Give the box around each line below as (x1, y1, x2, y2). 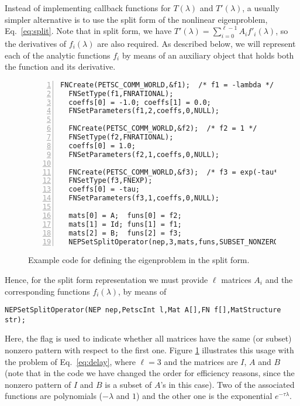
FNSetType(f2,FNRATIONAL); (68, 133, 174, 142)
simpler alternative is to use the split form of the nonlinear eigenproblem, (5, 13, 268, 25)
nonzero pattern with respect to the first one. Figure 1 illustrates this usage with (5, 344, 294, 356)
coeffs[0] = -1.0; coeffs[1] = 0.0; (68, 98, 211, 107)
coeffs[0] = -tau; (68, 185, 140, 194)
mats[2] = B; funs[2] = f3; (68, 228, 182, 237)
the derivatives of (5, 37, 67, 49)
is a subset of (105, 378, 152, 390)
